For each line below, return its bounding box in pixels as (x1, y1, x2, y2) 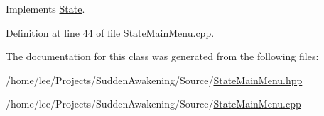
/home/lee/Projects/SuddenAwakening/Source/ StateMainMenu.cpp (6, 96, 301, 111)
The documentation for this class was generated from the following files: (6, 49, 319, 64)
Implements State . (6, 1, 85, 16)
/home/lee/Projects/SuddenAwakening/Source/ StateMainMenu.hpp (6, 72, 303, 87)
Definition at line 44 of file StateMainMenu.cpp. (6, 25, 215, 40)
